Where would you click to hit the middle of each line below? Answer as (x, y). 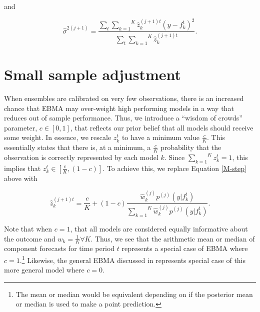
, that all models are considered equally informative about (159, 228)
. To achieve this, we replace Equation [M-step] (174, 168)
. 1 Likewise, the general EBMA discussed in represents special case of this (133, 259)
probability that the (191, 147)
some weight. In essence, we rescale (58, 137)
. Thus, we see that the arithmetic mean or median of (173, 238)
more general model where (44, 270)
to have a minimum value (161, 137)
